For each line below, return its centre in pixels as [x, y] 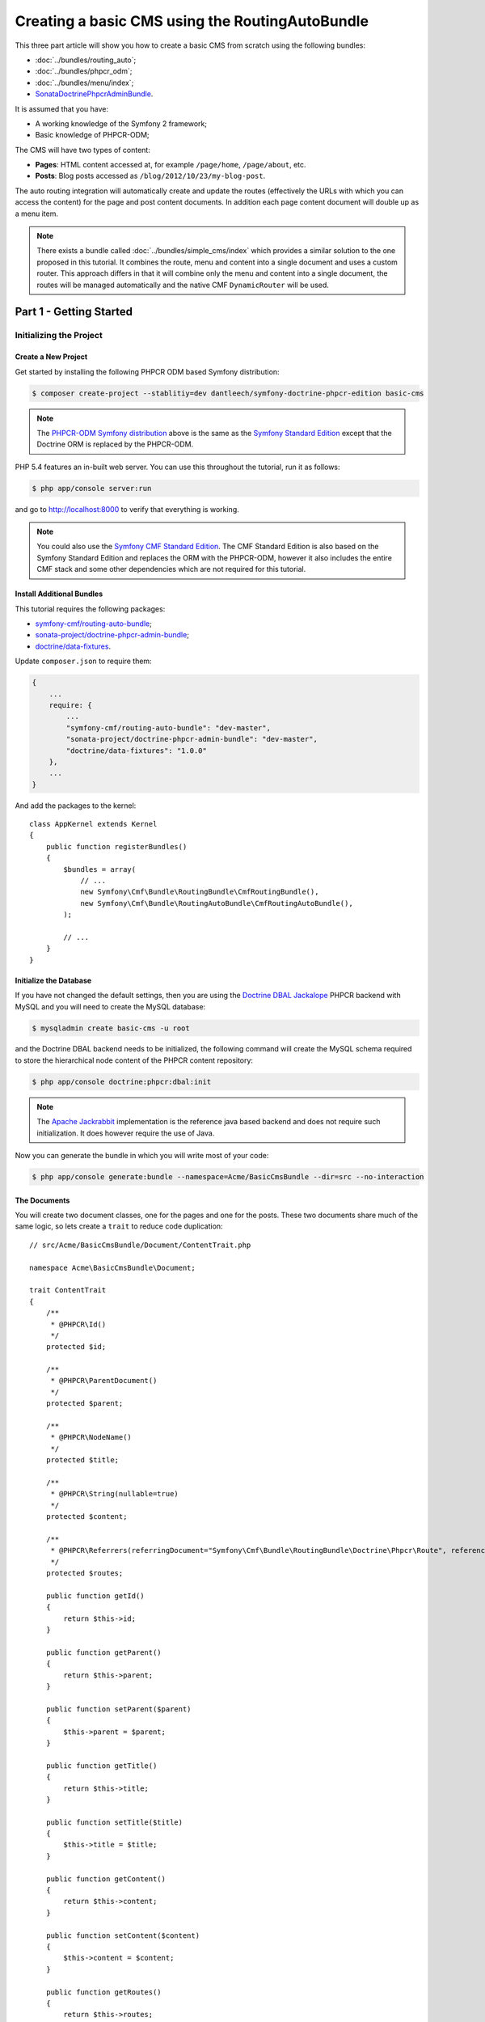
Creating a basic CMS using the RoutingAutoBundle [192, 21]
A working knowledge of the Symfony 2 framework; [121, 123]
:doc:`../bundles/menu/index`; [84, 82]
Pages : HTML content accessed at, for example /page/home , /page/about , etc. [171, 165]
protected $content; [86, 1517]
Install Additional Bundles [59, 594]
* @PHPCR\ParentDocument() [104, 1381]
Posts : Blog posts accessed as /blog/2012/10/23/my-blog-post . [150, 176]
